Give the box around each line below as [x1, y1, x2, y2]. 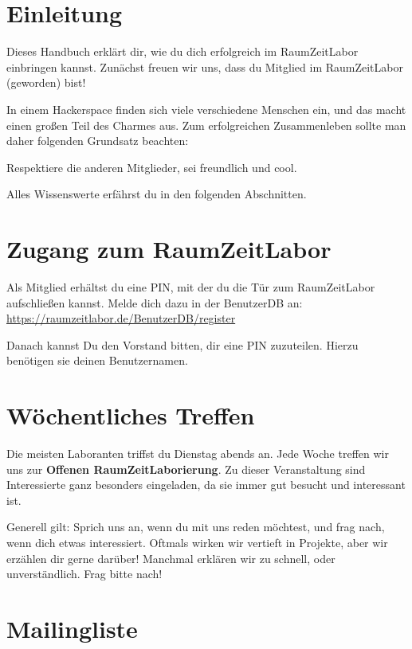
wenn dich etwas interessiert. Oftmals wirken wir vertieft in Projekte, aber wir [6, 534, 388, 551]
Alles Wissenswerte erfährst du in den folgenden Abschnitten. [6, 186, 307, 202]
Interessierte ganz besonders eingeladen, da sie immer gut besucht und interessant [6, 476, 406, 493]
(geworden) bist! [6, 74, 86, 91]
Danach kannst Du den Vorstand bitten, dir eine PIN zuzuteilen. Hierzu [6, 336, 359, 353]
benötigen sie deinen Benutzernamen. [6, 352, 188, 369]
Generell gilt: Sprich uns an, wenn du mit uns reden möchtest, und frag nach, [6, 518, 385, 535]
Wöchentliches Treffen [6, 399, 255, 432]
